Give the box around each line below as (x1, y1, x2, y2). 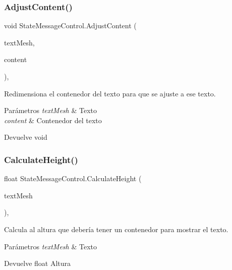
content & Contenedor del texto (4, 115, 102, 125)
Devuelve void (4, 132, 47, 142)
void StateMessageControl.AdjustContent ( (4, 20, 137, 31)
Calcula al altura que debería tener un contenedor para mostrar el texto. (4, 224, 228, 234)
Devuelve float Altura (4, 258, 71, 268)
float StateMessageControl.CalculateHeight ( (4, 173, 142, 184)
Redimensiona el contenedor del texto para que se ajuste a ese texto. (4, 88, 216, 98)
